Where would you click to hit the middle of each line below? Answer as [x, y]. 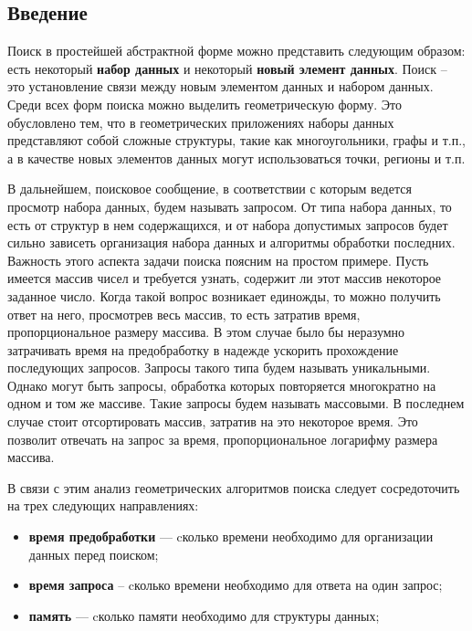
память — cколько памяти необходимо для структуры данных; [204, 615]
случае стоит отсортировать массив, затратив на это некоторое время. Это [213, 421]
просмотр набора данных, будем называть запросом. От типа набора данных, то [230, 206]
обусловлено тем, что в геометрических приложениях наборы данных [201, 122]
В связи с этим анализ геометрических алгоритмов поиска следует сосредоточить [234, 487]
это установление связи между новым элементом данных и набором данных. [220, 86]
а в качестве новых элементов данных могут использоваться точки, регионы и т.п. [236, 158]
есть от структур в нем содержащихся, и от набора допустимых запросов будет [228, 224]
